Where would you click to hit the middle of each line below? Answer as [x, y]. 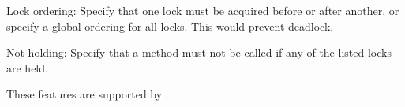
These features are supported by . [88, 94]
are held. [27, 67]
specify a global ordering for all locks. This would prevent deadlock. [170, 26]
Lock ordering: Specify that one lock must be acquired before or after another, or [203, 10]
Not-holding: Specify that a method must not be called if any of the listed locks [199, 52]
